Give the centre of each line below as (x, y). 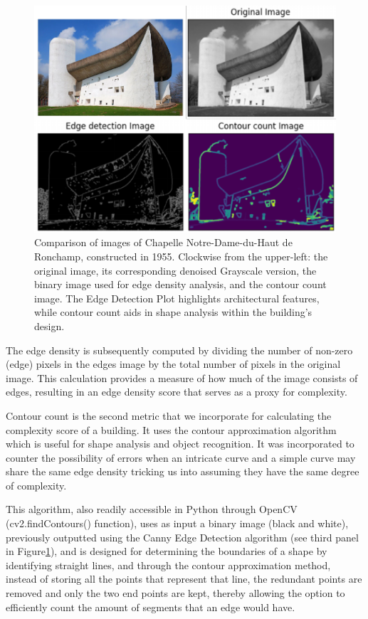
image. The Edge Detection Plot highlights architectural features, (177, 298)
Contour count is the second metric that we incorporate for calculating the (169, 415)
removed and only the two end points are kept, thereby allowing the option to (175, 593)
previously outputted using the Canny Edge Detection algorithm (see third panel (182, 537)
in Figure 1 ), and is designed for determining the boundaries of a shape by (167, 551)
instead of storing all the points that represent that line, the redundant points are (184, 579)
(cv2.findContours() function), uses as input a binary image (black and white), (177, 523)
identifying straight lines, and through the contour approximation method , (168, 565)
